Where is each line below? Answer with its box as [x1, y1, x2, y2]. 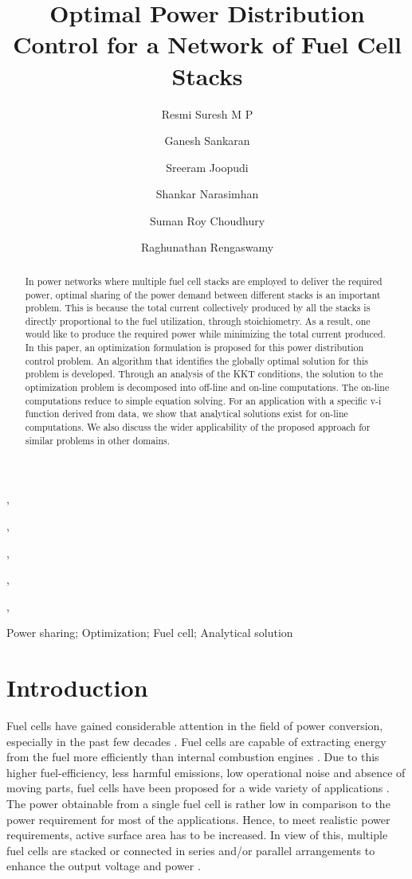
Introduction [6, 671, 148, 704]
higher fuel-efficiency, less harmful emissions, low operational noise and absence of [6, 764, 406, 780]
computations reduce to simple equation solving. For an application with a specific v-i [25, 393, 382, 407]
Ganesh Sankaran [164, 132, 250, 149]
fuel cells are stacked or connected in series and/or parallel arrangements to [6, 842, 375, 858]
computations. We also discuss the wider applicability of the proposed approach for [25, 420, 371, 434]
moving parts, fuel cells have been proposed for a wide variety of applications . [6, 779, 390, 796]
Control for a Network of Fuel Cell [13, 28, 402, 61]
